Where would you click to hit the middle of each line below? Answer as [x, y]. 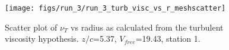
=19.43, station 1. [168, 39]
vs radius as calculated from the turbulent [147, 27]
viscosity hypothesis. [42, 39]
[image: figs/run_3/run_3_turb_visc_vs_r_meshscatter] [115, 8]
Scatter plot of [31, 27]
